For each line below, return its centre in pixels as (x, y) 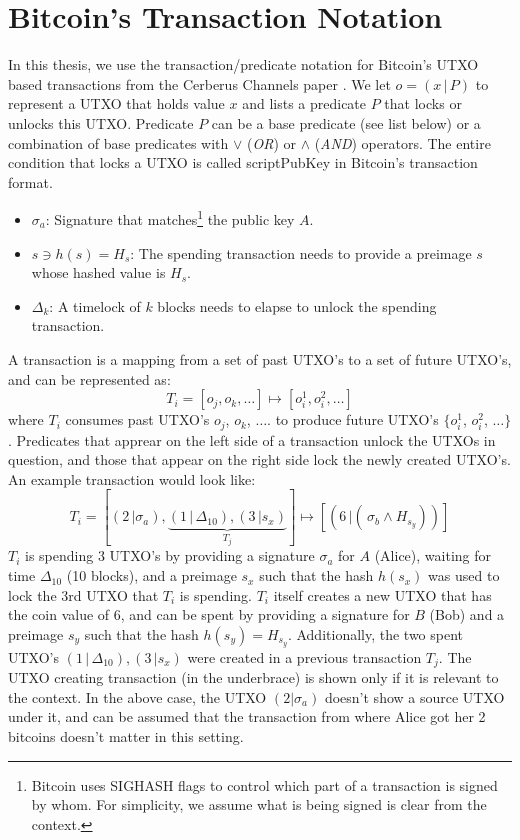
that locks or (423, 103)
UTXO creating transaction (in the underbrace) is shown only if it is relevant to (253, 677)
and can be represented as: (89, 378)
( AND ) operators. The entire (402, 142)
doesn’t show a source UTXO (414, 696)
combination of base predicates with (118, 142)
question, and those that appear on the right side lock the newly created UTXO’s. (259, 459)
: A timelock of (95, 305)
